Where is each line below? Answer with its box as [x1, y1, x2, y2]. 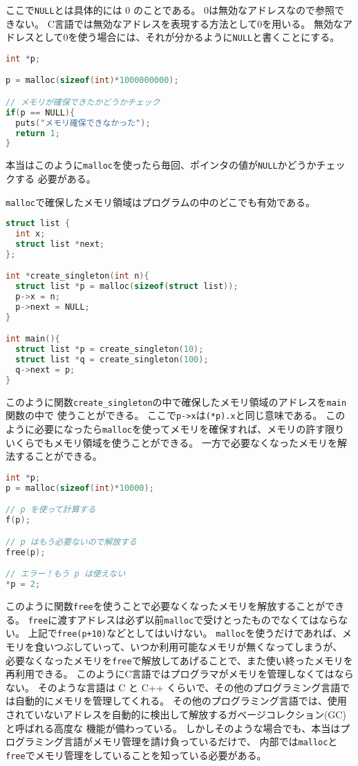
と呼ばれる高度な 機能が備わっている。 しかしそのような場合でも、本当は [6, 720, 341, 735]
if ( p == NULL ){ [6, 107, 75, 118]
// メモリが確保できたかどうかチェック [6, 97, 160, 107]
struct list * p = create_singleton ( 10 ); [15, 344, 204, 355]
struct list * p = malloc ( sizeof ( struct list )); [15, 281, 238, 292]
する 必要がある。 [15, 171, 96, 185]
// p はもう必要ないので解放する [6, 536, 138, 547]
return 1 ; [15, 128, 60, 138]
